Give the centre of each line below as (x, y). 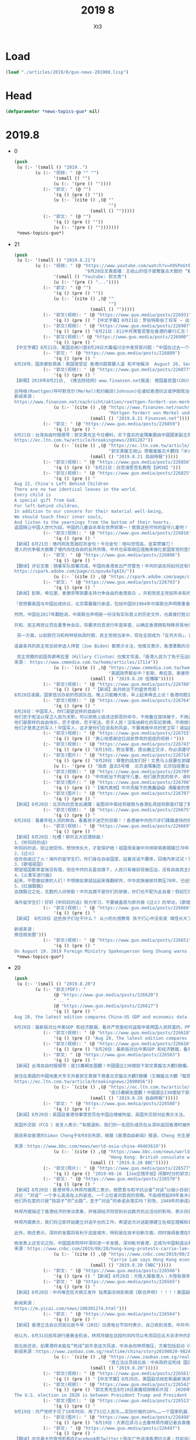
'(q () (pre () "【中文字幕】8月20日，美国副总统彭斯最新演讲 (122, 1379)
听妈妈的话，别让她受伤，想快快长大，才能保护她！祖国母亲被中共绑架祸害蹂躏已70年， (104, 848)
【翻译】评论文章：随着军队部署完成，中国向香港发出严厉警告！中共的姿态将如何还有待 (103, 566)
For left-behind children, (47, 506)
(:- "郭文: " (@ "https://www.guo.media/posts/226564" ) (112, 1314)
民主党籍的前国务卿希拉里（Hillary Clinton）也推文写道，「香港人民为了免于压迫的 (105, 657)
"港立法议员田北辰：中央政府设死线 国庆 (150, 1363)
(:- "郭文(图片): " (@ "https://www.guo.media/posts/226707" (117, 794)
